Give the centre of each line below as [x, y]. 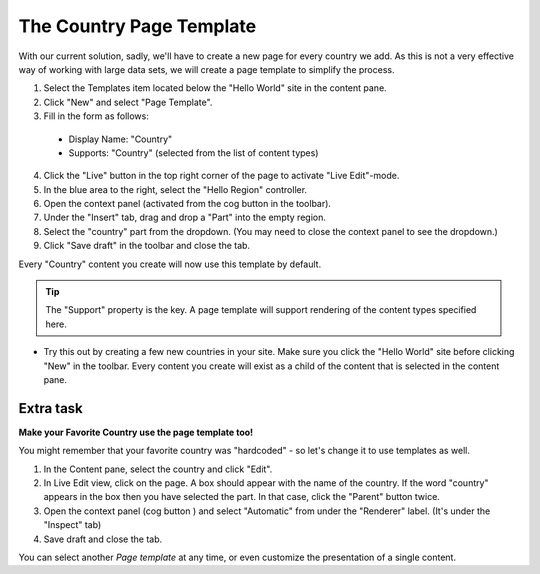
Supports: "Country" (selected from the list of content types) [193, 152]
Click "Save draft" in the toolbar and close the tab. [146, 246]
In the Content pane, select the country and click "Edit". [158, 469]
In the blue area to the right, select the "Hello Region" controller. [175, 189]
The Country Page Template [137, 26]
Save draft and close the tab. [103, 539]
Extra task [51, 408]
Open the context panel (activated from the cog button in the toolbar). [187, 204]
